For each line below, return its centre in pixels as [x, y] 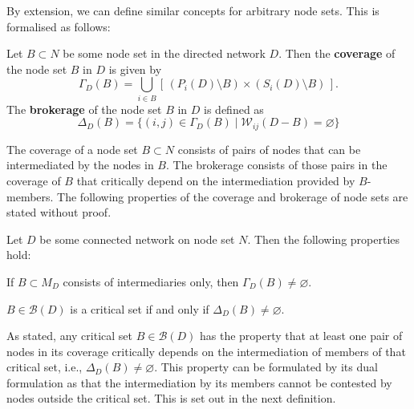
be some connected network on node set [137, 239]
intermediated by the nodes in [80, 165]
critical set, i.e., [45, 367]
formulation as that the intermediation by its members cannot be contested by [199, 382]
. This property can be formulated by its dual [266, 367]
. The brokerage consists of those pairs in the [276, 165]
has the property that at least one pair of [301, 336]
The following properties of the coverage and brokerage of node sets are [233, 196]
